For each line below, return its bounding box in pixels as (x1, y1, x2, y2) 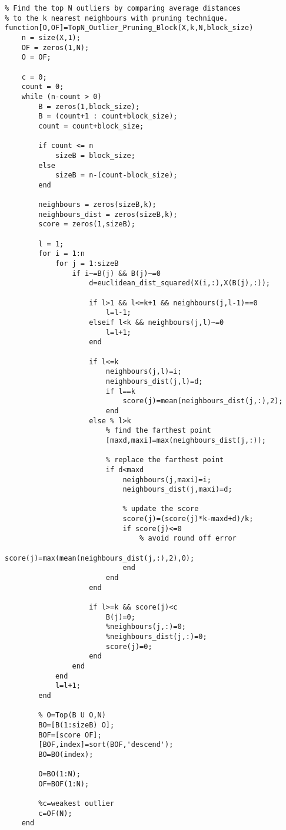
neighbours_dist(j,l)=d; (105, 377, 203, 386)
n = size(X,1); (21, 33, 81, 42)
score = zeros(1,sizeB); (38, 220, 135, 229)
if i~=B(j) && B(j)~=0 (72, 269, 161, 278)
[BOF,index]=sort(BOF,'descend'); (38, 740, 174, 749)
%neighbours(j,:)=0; (105, 622, 186, 631)
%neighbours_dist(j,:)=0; (105, 633, 207, 641)
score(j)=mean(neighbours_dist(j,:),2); (122, 397, 283, 406)
